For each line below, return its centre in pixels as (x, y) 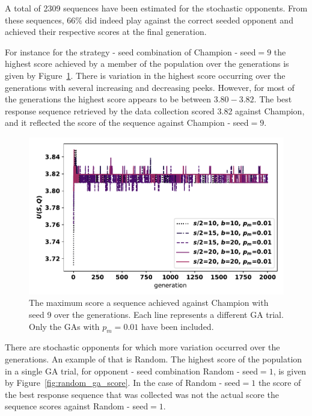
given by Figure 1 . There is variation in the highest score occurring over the (145, 75)
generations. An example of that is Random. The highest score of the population (154, 359)
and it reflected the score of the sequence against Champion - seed (127, 123)
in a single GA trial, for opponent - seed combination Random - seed (131, 371)
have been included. (177, 326)
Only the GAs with (64, 326)
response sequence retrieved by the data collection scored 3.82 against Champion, (155, 110)
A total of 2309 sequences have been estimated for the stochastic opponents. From (156, 8)
